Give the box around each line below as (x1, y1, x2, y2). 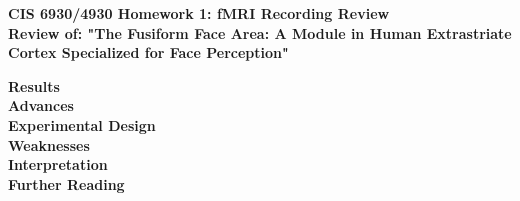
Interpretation (8, 154, 108, 175)
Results (8, 75, 60, 96)
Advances (8, 95, 74, 116)
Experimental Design (8, 114, 156, 135)
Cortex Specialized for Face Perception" (8, 42, 289, 63)
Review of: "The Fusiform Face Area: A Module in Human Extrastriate (8, 22, 512, 43)
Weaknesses (8, 134, 90, 155)
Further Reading (8, 173, 125, 194)
